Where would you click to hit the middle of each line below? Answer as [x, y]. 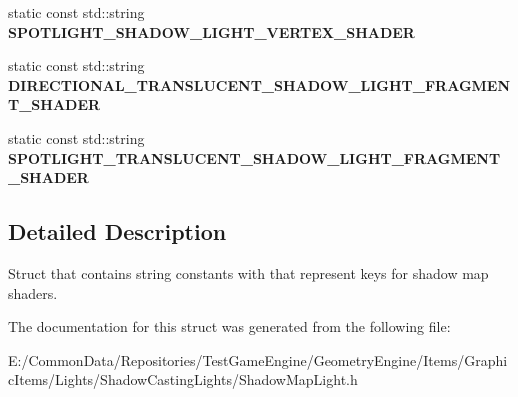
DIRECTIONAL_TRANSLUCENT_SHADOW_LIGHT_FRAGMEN [259, 84]
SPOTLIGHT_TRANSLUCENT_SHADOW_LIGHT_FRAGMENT [254, 157]
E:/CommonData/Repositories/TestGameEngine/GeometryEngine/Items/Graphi [258, 359]
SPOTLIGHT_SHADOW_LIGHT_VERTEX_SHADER [211, 31]
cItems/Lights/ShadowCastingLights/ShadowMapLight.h [183, 379]
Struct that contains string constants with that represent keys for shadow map [248, 272]
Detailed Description [117, 231]
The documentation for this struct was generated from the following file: [229, 326]
